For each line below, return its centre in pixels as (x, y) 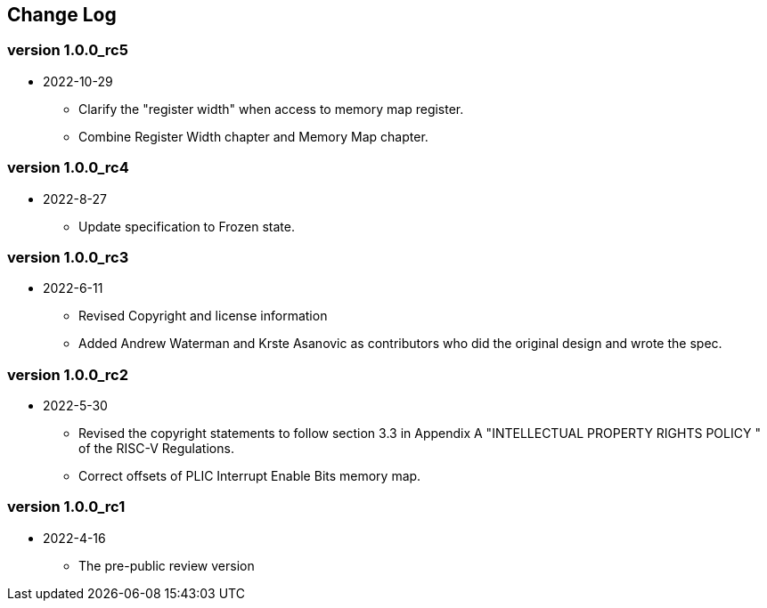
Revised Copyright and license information (203, 316)
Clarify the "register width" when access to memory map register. (271, 109)
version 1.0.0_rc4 (68, 168)
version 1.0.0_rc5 (68, 50)
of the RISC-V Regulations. (156, 449)
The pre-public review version (167, 565)
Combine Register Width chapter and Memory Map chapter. (253, 136)
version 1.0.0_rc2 (68, 374)
